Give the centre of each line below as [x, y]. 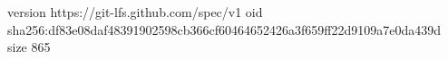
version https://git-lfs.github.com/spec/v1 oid [135, 12]
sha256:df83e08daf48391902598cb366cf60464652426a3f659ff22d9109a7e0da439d [224, 29]
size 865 [29, 47]
